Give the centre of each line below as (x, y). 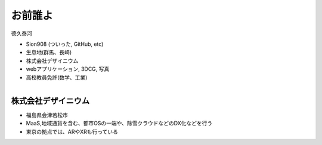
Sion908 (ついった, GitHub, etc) (65, 44)
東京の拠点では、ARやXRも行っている (72, 131)
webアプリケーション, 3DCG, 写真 (68, 69)
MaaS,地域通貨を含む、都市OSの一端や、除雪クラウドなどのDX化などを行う (119, 123)
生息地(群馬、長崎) (49, 52)
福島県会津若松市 (47, 115)
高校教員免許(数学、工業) (57, 77)
